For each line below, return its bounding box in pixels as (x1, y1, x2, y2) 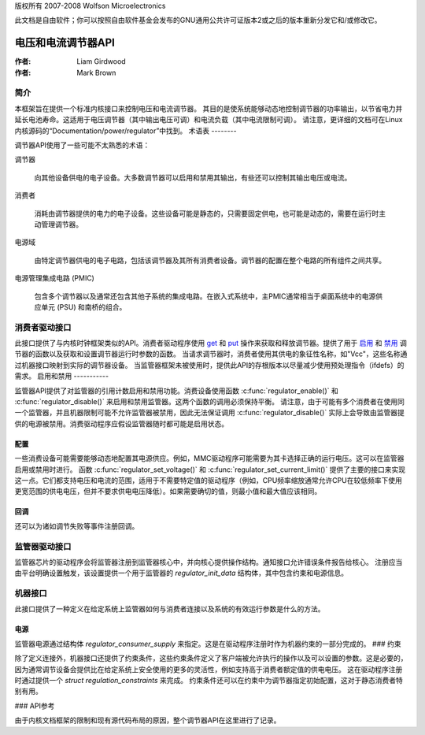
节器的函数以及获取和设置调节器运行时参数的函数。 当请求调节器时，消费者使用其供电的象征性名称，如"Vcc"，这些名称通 (14, 349, 408, 358)
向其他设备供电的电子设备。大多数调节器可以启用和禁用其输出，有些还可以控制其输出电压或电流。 (34, 173, 352, 182)
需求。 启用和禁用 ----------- (14, 371, 109, 381)
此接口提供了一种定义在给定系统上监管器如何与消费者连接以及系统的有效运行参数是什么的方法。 (14, 604, 325, 614)
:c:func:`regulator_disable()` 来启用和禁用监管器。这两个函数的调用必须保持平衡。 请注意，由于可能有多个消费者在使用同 (14, 397, 405, 406)
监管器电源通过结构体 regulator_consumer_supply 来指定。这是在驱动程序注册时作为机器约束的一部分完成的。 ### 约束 (14, 639, 401, 648)
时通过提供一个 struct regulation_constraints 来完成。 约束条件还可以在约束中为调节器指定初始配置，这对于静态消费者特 (14, 675, 403, 685)
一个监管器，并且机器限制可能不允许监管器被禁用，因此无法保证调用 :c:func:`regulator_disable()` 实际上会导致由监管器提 (14, 408, 405, 418)
